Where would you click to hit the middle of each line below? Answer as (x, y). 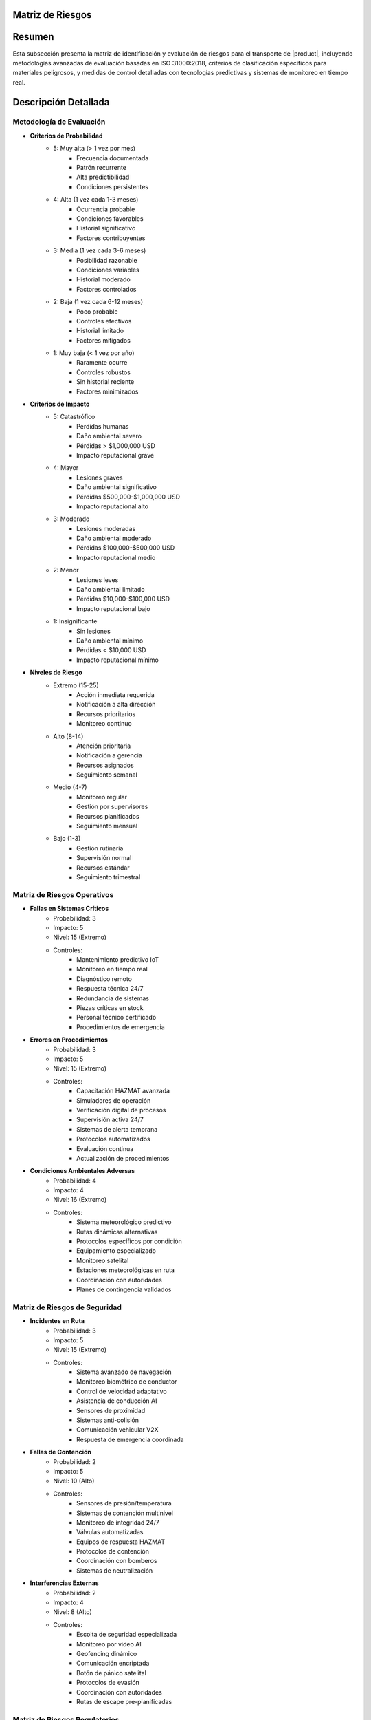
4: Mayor (66, 468)
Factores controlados (106, 289)
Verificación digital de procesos (121, 1110)
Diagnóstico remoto (104, 979)
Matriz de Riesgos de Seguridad (67, 1307)
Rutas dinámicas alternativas (117, 1232)
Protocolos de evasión (108, 1683)
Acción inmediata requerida (115, 694)
